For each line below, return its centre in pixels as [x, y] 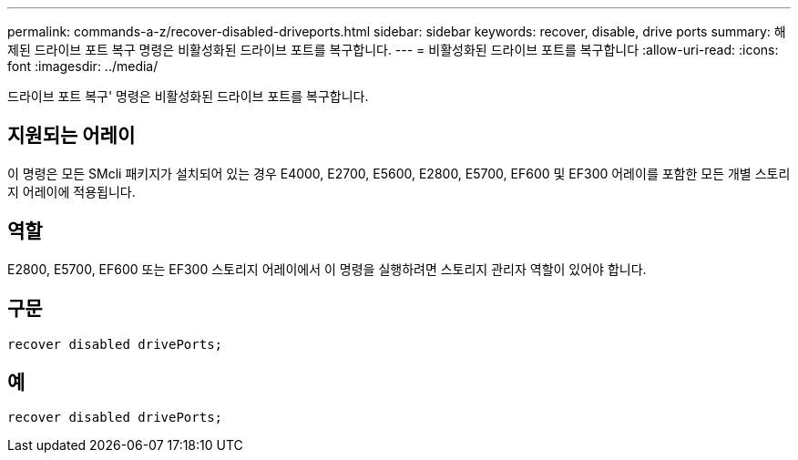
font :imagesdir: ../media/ [83, 66]
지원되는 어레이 [72, 136]
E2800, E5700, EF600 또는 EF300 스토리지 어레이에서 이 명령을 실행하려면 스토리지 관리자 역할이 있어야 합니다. [327, 269]
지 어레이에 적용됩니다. [72, 191]
